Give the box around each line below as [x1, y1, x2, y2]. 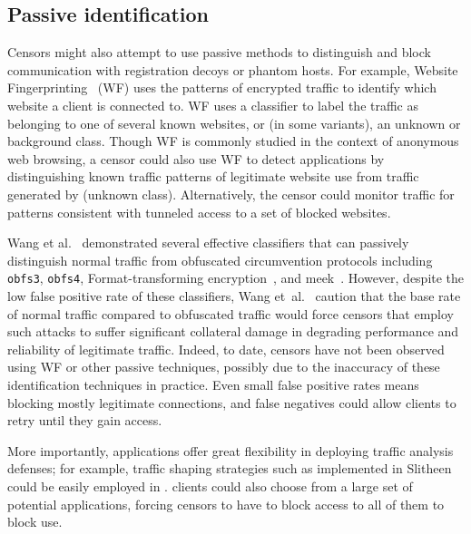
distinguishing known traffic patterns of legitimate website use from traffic [7, 167, 419, 186]
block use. [7, 512, 63, 531]
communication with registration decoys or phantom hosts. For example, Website [7, 60, 458, 79]
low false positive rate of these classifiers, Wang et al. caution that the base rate [7, 286, 461, 305]
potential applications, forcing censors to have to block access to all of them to [7, 494, 445, 513]
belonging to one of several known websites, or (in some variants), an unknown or [7, 113, 461, 132]
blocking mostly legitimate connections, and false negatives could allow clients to [7, 393, 456, 412]
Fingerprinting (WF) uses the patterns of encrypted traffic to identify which [7, 78, 437, 97]
